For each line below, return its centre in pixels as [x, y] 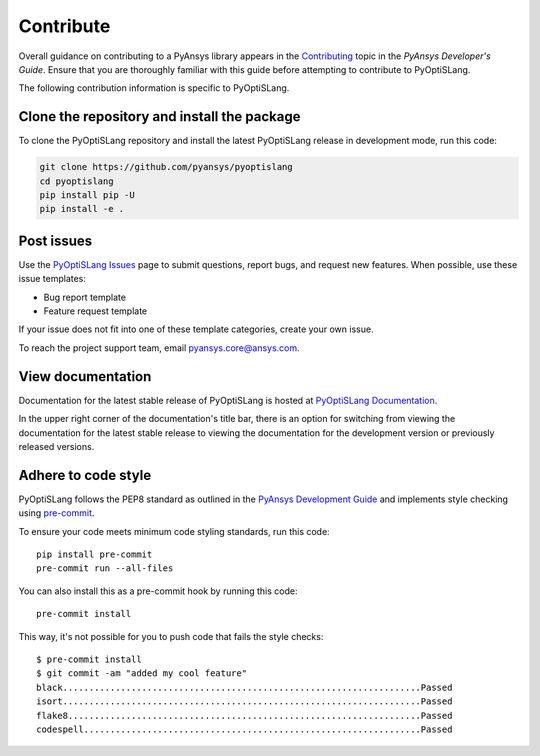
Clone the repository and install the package [159, 116]
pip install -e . [82, 209]
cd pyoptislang [76, 181]
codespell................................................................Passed [244, 729]
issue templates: [52, 279]
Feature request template [95, 311]
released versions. [56, 446]
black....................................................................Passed [244, 687]
